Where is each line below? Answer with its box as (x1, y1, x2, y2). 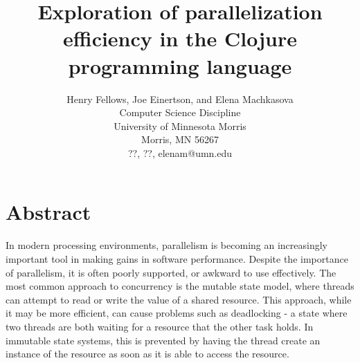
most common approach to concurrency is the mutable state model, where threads (6, 279, 354, 293)
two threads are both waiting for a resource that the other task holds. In (6, 319, 314, 333)
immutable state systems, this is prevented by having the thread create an (6, 333, 321, 347)
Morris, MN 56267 (141, 132, 219, 147)
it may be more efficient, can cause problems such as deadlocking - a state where (6, 306, 348, 320)
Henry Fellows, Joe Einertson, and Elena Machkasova (66, 91, 294, 106)
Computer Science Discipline (119, 105, 241, 120)
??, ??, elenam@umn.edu (127, 145, 233, 160)
